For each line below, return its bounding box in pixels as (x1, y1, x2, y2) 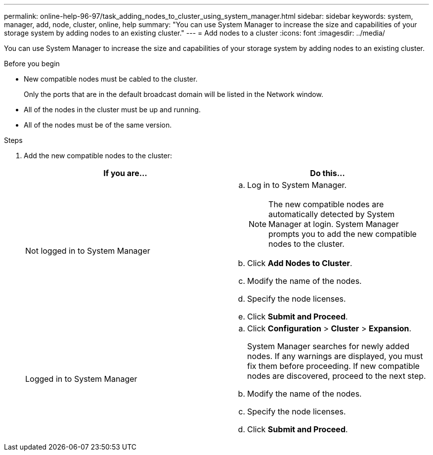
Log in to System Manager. (247, 180, 347, 190)
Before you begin (4, 59, 60, 68)
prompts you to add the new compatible (268, 229, 417, 239)
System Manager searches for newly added (247, 341, 410, 351)
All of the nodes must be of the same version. (24, 121, 172, 129)
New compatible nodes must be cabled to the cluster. (24, 75, 198, 83)
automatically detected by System (268, 209, 395, 219)
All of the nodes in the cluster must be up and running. (24, 105, 201, 114)
